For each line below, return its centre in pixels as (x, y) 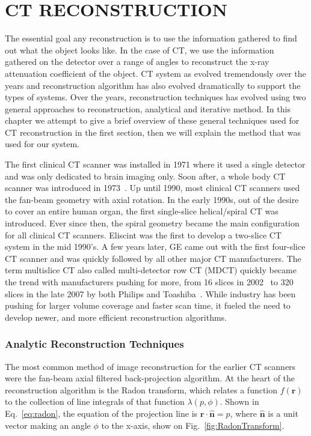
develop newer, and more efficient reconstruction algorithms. (116, 317)
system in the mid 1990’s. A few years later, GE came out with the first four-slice (155, 247)
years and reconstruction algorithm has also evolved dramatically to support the (153, 85)
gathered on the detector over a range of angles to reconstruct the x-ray (137, 62)
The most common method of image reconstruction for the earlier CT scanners (150, 366)
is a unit (283, 413)
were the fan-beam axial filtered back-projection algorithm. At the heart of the (150, 378)
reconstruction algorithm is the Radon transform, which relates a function (141, 389)
